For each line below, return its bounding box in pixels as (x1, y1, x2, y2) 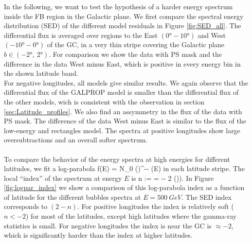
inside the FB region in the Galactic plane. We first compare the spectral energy (4, 11, 244, 21)
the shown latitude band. (4, 68, 78, 78)
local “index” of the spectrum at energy (4, 173, 122, 183)
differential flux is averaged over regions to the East (4, 30, 158, 40)
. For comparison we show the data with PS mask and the (49, 49, 222, 59)
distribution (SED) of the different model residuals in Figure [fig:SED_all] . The (4, 20, 241, 31)
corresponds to (4, 201, 48, 211)
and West (198, 30, 226, 40)
